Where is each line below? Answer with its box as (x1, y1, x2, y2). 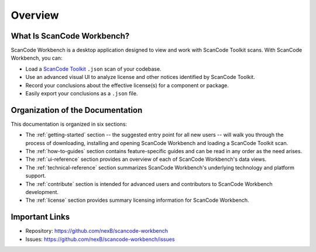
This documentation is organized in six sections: (11, 120, 128, 127)
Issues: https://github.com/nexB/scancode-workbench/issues (25, 236, 175, 243)
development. (25, 189, 59, 196)
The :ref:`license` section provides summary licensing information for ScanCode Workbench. (25, 196, 249, 204)
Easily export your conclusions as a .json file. (25, 90, 138, 97)
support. (25, 172, 46, 179)
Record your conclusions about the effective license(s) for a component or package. (25, 82, 229, 89)
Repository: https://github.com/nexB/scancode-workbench (25, 227, 169, 234)
